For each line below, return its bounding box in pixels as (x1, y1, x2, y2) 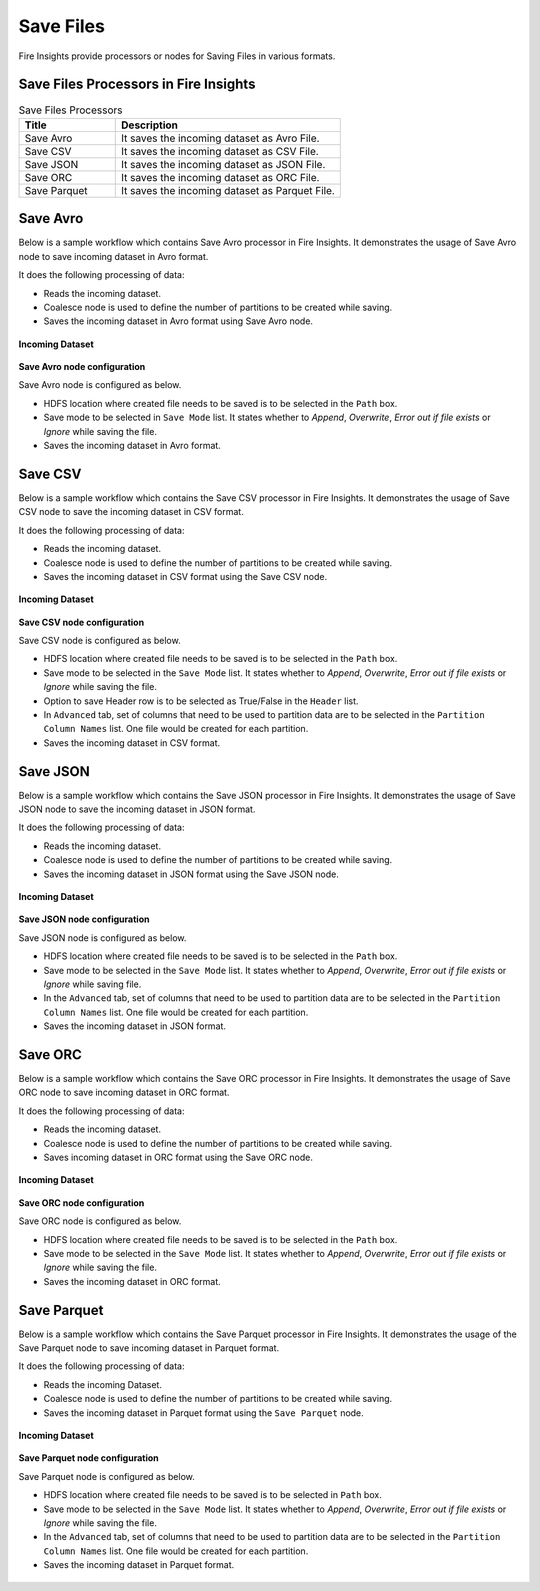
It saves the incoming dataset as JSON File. (121, 157, 326, 171)
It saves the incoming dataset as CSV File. (121, 144, 319, 158)
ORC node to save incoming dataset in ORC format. (18, 1086, 230, 1099)
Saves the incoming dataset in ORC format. (43, 1275, 222, 1287)
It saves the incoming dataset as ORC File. (121, 170, 320, 184)
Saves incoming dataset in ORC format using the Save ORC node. (43, 1151, 314, 1164)
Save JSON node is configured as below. (18, 931, 187, 944)
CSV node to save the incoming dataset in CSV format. (18, 506, 244, 518)
